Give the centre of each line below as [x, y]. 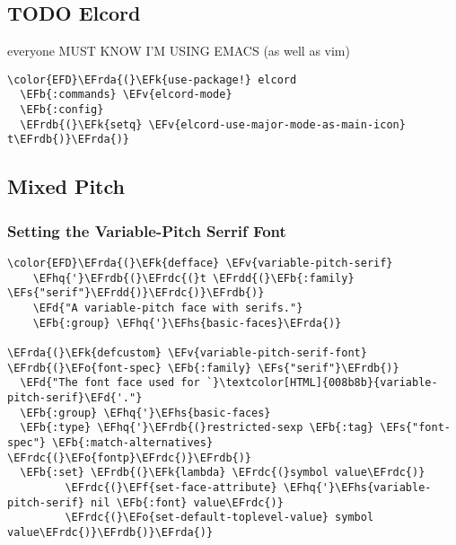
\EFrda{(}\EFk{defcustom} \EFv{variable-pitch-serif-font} [187, 353]
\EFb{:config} [62, 110]
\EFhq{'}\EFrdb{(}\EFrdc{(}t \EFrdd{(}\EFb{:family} [193, 278]
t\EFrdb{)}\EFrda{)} [69, 140]
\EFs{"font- [415, 428]
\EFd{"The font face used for [110, 383]
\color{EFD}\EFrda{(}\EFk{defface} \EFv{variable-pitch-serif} [200, 264]
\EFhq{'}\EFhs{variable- [357, 487]
